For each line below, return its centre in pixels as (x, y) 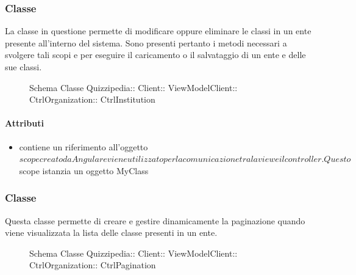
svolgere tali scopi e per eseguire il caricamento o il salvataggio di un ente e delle (155, 55)
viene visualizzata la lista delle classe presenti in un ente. (111, 233)
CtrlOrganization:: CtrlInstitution (92, 99)
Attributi (24, 123)
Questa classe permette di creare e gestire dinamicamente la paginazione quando (155, 220)
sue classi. (23, 67)
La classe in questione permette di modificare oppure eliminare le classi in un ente (158, 31)
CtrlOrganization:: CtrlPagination (93, 265)
